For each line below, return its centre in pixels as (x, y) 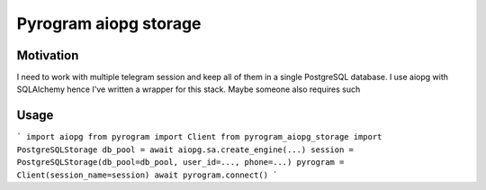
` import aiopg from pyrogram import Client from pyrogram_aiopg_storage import (199, 137)
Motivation (48, 55)
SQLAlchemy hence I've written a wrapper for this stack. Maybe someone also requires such (189, 89)
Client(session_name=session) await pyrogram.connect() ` (147, 175)
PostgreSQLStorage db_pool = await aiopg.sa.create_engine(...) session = (185, 149)
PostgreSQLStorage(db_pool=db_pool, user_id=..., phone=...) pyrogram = (180, 163)
